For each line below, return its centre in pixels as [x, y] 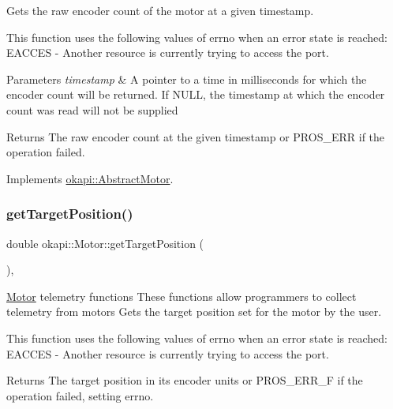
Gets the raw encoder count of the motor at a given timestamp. [160, 10]
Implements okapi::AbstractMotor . [90, 178]
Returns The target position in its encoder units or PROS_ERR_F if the [185, 380]
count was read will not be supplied [92, 109]
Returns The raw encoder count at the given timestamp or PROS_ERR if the [196, 136]
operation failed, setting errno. [80, 395]
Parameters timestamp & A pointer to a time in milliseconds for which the [187, 79]
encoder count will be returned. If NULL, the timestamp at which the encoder [196, 94]
